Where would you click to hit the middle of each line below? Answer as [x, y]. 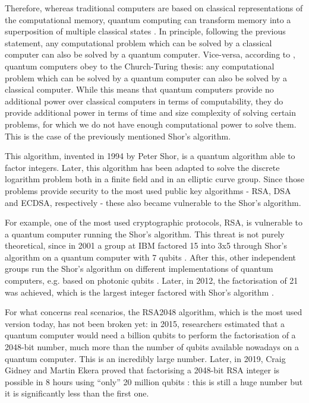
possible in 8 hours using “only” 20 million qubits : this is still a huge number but [154, 381]
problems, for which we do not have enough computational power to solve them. [151, 124]
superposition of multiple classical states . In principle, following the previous [145, 31]
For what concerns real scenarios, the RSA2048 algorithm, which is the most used [154, 312]
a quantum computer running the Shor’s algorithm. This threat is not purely [145, 234]
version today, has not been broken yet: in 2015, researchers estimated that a [145, 323]
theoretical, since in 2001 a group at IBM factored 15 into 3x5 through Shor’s [146, 245]
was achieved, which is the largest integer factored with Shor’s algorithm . [139, 292]
